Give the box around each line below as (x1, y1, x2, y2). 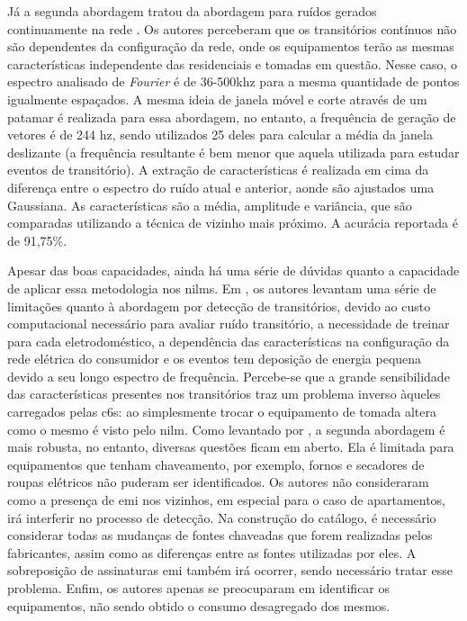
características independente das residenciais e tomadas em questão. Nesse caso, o (7, 54, 458, 73)
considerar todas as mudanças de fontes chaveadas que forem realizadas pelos (7, 526, 433, 544)
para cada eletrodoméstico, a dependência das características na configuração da (7, 331, 450, 350)
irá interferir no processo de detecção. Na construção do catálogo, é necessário (7, 508, 436, 526)
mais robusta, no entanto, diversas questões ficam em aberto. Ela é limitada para (7, 437, 454, 456)
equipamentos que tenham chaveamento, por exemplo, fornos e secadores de (7, 454, 425, 473)
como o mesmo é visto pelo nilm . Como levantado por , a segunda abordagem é (7, 419, 445, 438)
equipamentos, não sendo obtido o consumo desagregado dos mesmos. (7, 596, 391, 615)
